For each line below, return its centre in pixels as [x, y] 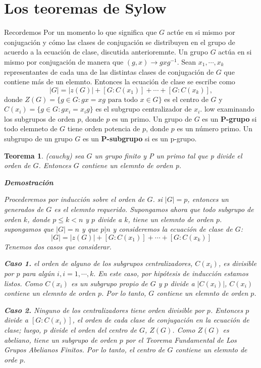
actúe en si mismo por [201, 32]
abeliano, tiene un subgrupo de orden [61, 339]
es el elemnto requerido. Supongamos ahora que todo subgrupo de [154, 209]
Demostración [29, 182]
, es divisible [238, 263]
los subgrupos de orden [40, 118]
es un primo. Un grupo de [152, 118]
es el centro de [186, 99]
